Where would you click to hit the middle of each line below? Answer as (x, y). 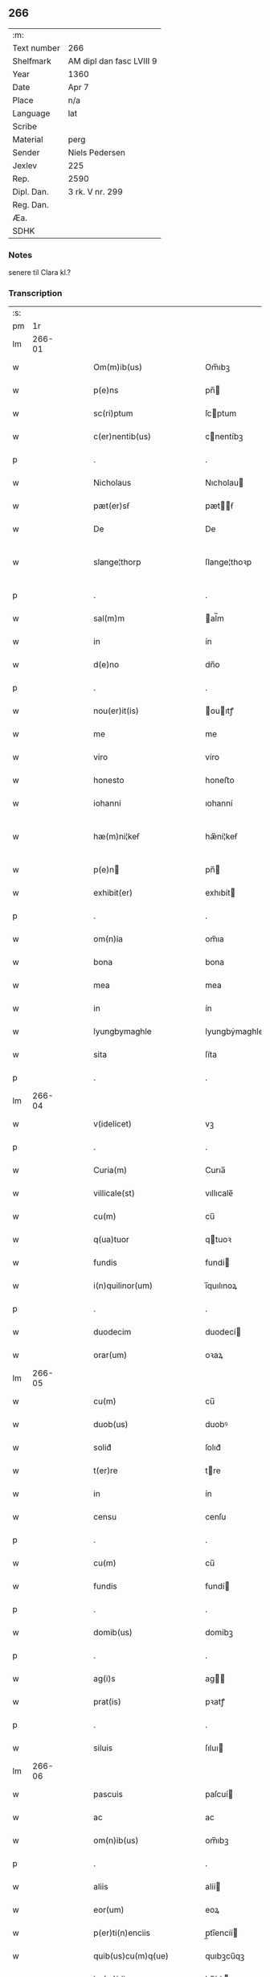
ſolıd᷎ (213, 1448)
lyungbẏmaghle (234, 1032)
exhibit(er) (113, 893)
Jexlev (25, 166)
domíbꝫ (219, 1633)
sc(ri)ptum (113, 413)
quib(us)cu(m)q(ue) (131, 1956)
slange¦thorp (117, 562)
